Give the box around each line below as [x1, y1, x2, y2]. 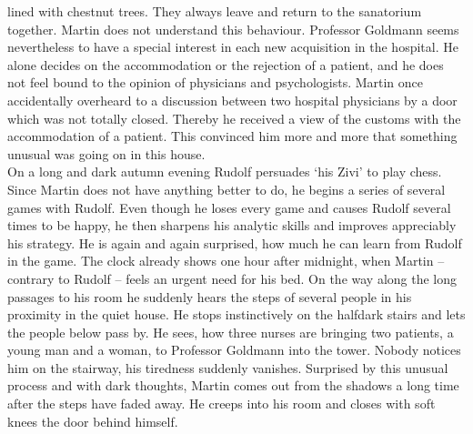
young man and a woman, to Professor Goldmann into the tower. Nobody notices [7, 340, 461, 359]
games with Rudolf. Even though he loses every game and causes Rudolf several [7, 197, 451, 217]
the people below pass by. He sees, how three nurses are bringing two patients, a [7, 322, 454, 341]
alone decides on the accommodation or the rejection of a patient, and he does [7, 55, 444, 74]
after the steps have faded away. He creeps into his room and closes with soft [7, 394, 436, 413]
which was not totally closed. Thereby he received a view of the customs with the [7, 108, 461, 127]
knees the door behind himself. [7, 411, 178, 430]
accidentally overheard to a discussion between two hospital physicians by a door [7, 90, 458, 109]
